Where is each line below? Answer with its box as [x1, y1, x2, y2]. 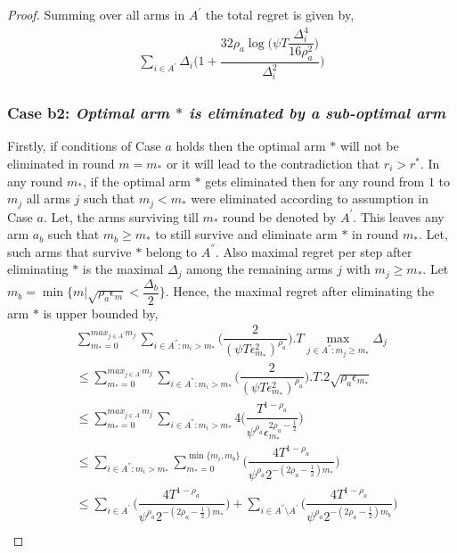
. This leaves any [353, 207, 445, 226]
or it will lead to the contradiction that [166, 153, 380, 172]
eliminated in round [7, 153, 115, 172]
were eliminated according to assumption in [191, 189, 428, 208]
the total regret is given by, [205, 5, 355, 23]
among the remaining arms [186, 260, 333, 278]
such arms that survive [7, 242, 132, 260]
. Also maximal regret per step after [215, 242, 412, 260]
